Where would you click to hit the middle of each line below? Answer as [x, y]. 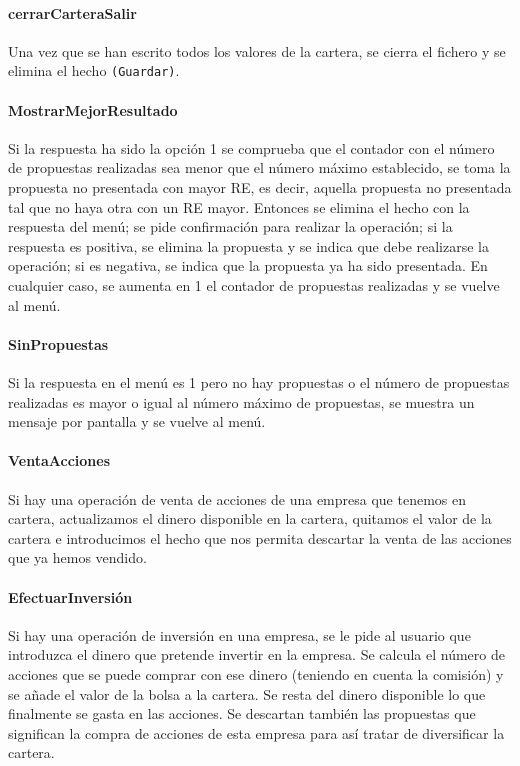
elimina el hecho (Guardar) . [94, 70]
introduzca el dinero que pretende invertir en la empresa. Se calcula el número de [256, 654]
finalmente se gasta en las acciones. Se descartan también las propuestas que [242, 713]
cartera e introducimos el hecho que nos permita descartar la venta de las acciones [260, 537]
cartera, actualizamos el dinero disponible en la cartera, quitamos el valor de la [250, 518]
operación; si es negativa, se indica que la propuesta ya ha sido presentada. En [248, 265]
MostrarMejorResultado [93, 109]
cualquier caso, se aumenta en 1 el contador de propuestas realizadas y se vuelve [254, 285]
